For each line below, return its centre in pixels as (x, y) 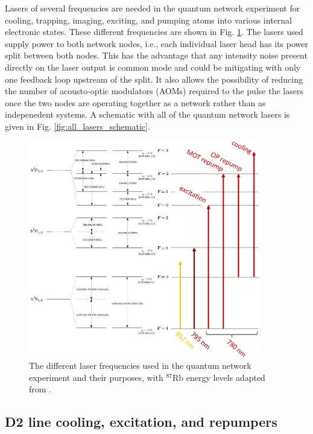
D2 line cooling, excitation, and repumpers (141, 422)
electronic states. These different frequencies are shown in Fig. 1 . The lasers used (154, 32)
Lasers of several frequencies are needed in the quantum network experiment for (153, 8)
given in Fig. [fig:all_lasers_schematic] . (77, 126)
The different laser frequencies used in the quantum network (140, 365)
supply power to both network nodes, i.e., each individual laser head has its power (157, 43)
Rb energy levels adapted (219, 377)
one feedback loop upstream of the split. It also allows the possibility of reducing (154, 79)
